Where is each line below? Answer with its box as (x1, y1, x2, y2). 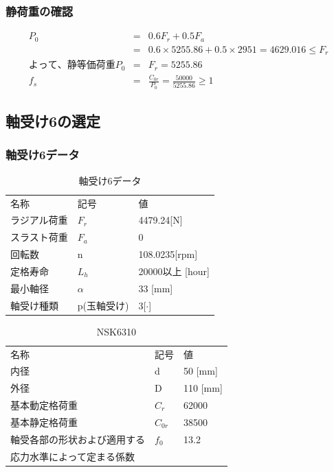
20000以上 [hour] (138, 263, 210, 278)
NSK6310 (96, 324, 136, 338)
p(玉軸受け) (77, 298, 129, 312)
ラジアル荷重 (10, 213, 68, 227)
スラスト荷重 (10, 230, 68, 244)
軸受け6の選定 (5, 110, 101, 132)
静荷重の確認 (5, 2, 74, 19)
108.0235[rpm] (138, 247, 198, 261)
